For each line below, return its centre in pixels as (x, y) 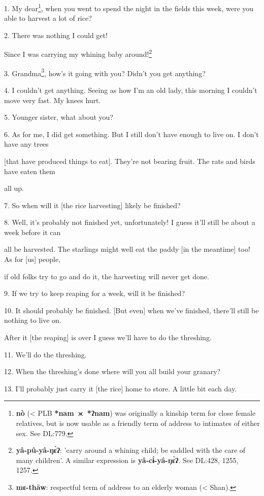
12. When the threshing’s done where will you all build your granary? (112, 371)
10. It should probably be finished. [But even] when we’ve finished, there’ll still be (131, 310)
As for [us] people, (32, 259)
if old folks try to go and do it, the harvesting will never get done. (107, 276)
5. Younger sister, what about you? (59, 117)
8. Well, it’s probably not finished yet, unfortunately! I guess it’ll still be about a (130, 222)
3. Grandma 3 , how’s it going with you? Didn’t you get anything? (105, 72)
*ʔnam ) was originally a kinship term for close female (171, 413)
